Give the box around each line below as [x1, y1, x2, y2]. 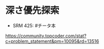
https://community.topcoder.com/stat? [5, 33, 87, 39]
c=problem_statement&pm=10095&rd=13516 [5, 38, 99, 44]
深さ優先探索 [5, 5, 60, 16]
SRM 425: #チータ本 [12, 22, 56, 29]
